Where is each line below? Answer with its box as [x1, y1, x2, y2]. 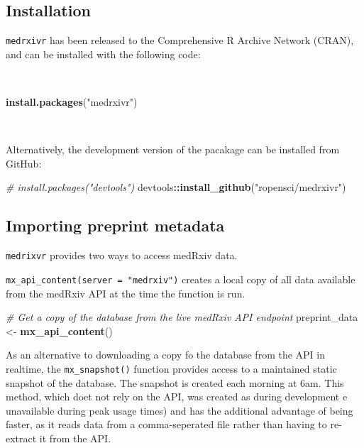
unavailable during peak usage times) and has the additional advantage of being [6, 403, 353, 417]
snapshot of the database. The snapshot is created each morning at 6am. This [6, 375, 344, 390]
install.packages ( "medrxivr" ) [6, 94, 138, 109]
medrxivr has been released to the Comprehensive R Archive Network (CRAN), [6, 33, 354, 48]
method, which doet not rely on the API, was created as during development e [6, 389, 348, 404]
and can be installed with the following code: [6, 46, 201, 61]
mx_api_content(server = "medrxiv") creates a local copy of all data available [6, 271, 355, 286]
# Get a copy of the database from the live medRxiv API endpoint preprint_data [6, 310, 358, 324]
